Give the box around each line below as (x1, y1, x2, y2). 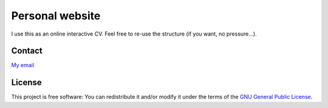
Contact (11, 46, 43, 56)
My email (11, 62, 35, 69)
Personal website (11, 9, 101, 22)
